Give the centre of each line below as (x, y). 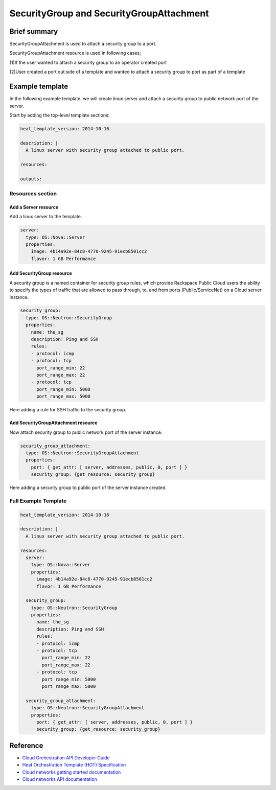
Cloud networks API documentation (60, 779)
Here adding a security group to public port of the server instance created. (88, 487)
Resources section (33, 193)
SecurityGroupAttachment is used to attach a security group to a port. (83, 44)
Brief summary (34, 31)
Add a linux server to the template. (46, 217)
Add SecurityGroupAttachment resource (53, 423)
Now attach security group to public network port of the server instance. (86, 432)
